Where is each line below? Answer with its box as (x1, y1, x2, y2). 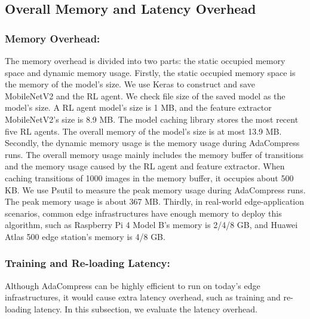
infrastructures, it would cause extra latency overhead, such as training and (5, 291, 281, 303)
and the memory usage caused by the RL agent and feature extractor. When (5, 160, 285, 172)
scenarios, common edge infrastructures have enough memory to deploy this (5, 206, 282, 219)
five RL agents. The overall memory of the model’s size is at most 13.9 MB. (5, 124, 282, 137)
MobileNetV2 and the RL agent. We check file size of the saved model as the (5, 89, 286, 102)
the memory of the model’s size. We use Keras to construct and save (5, 78, 255, 90)
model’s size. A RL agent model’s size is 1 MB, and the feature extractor (5, 101, 272, 114)
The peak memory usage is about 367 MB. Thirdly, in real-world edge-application (5, 195, 305, 208)
